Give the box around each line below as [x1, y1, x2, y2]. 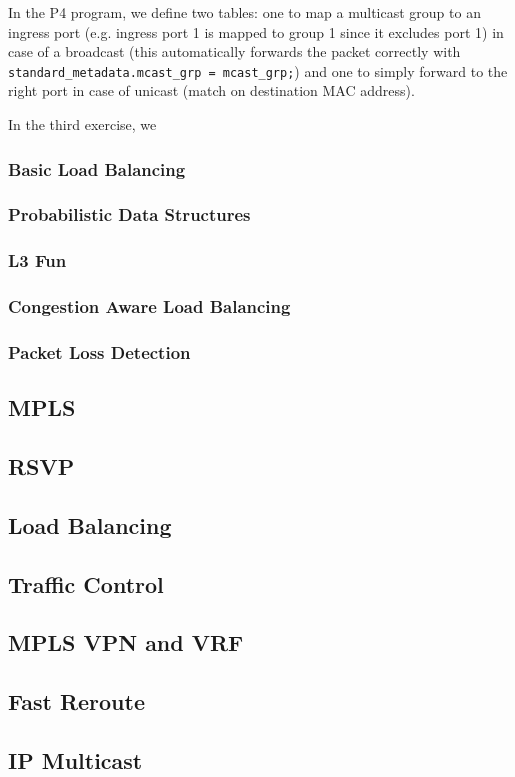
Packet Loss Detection [8, 339, 191, 364]
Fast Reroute [8, 686, 145, 717]
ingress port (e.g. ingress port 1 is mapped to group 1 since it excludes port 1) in [8, 21, 504, 42]
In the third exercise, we [8, 114, 157, 135]
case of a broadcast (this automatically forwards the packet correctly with [8, 41, 461, 62]
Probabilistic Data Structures [8, 202, 251, 227]
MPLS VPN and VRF [8, 627, 244, 658]
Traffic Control [8, 568, 164, 599]
